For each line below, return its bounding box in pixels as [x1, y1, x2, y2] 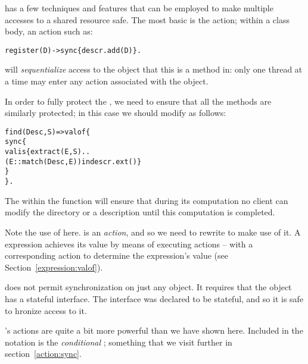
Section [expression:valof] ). [5, 261, 103, 273]
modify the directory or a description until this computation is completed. [5, 206, 275, 218]
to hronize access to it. [5, 304, 87, 316]
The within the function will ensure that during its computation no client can [5, 194, 288, 206]
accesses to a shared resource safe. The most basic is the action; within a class [5, 13, 290, 26]
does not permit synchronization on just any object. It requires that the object [5, 281, 292, 293]
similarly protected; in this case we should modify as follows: [5, 106, 226, 119]
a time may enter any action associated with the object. [5, 75, 209, 87]
